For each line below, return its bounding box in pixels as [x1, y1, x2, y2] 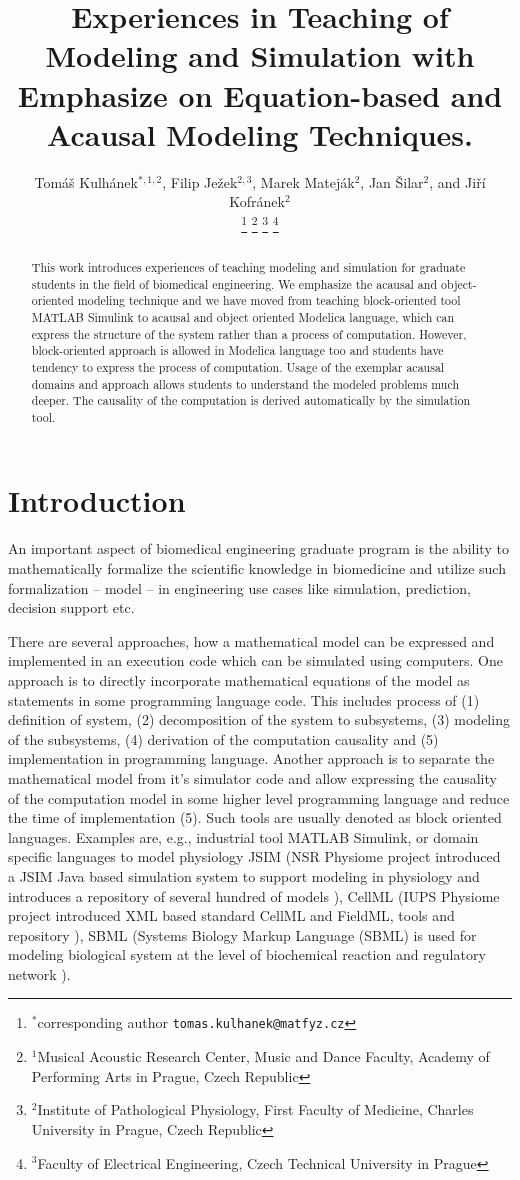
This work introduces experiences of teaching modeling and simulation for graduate [31, 258, 466, 275]
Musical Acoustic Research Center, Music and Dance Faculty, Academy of [37, 1046, 490, 1067]
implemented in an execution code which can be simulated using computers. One [8, 650, 503, 671]
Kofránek [229, 191, 285, 212]
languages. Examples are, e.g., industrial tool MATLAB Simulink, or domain [8, 826, 479, 847]
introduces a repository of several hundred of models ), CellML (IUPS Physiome [8, 885, 500, 906]
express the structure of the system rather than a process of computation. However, [31, 325, 467, 342]
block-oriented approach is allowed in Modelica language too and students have [31, 342, 444, 359]
